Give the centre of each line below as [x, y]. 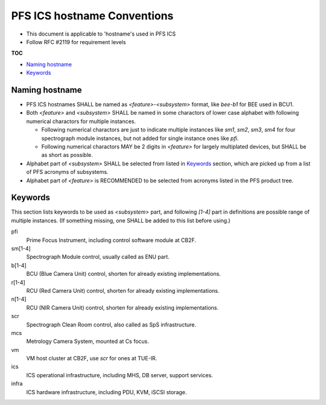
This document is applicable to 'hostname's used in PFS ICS [101, 34]
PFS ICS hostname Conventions [92, 16]
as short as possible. [67, 155]
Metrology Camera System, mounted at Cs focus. [88, 342]
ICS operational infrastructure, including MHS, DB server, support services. [120, 375]
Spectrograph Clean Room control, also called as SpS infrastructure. [111, 324]
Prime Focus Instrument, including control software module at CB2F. [111, 240]
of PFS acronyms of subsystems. [67, 172]
